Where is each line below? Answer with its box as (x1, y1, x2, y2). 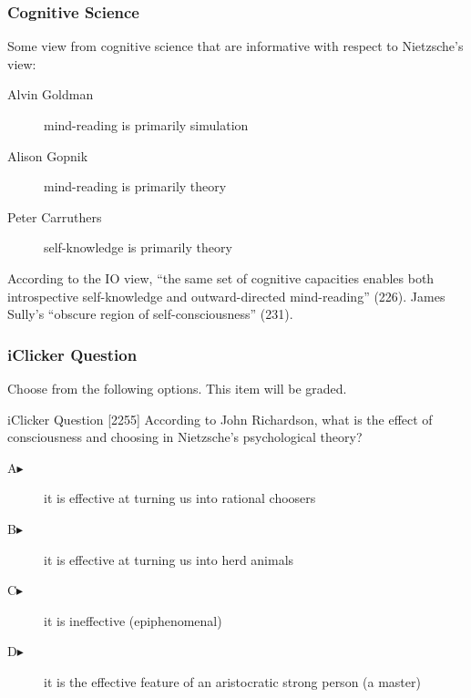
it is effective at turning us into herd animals (44, 549, 294, 569)
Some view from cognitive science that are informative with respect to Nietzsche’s (7, 36, 464, 56)
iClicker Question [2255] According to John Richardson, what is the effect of (7, 409, 433, 428)
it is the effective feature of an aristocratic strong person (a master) (44, 672, 421, 691)
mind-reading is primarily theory (44, 177, 227, 196)
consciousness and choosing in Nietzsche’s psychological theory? (7, 427, 363, 447)
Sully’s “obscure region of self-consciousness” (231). (7, 304, 293, 323)
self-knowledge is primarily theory (44, 238, 232, 257)
